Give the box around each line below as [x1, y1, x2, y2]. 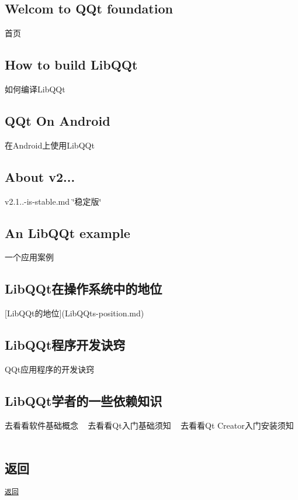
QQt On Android [5, 111, 110, 129]
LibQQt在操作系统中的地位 [5, 280, 162, 298]
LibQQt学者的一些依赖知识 [5, 391, 162, 409]
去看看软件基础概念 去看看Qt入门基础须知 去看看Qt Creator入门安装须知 [5, 419, 294, 431]
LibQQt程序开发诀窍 [5, 336, 126, 354]
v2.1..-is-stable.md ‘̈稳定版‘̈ [5, 195, 102, 207]
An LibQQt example [5, 223, 130, 242]
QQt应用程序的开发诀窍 [5, 363, 95, 375]
